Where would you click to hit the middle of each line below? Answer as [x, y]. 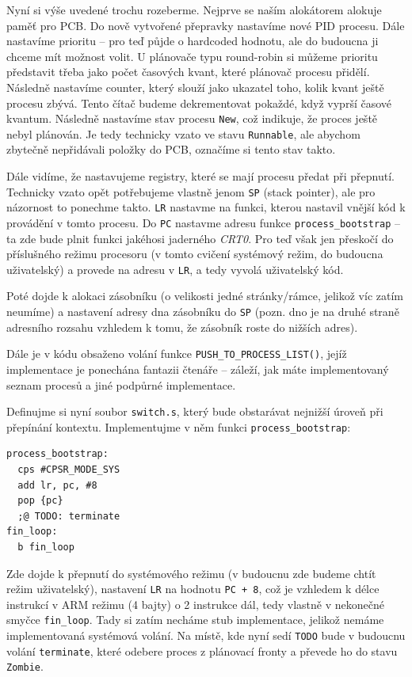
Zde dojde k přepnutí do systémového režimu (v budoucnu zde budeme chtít [191, 573]
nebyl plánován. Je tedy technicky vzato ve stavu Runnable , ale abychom [183, 133]
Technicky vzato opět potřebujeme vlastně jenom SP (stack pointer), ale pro [191, 191]
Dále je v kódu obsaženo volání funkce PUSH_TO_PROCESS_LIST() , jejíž [177, 354]
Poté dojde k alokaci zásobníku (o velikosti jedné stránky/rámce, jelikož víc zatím [205, 296]
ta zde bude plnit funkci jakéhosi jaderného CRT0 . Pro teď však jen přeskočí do [200, 238]
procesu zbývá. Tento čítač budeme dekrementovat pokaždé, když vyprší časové [199, 103]
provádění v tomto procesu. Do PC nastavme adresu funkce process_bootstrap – [204, 222]
